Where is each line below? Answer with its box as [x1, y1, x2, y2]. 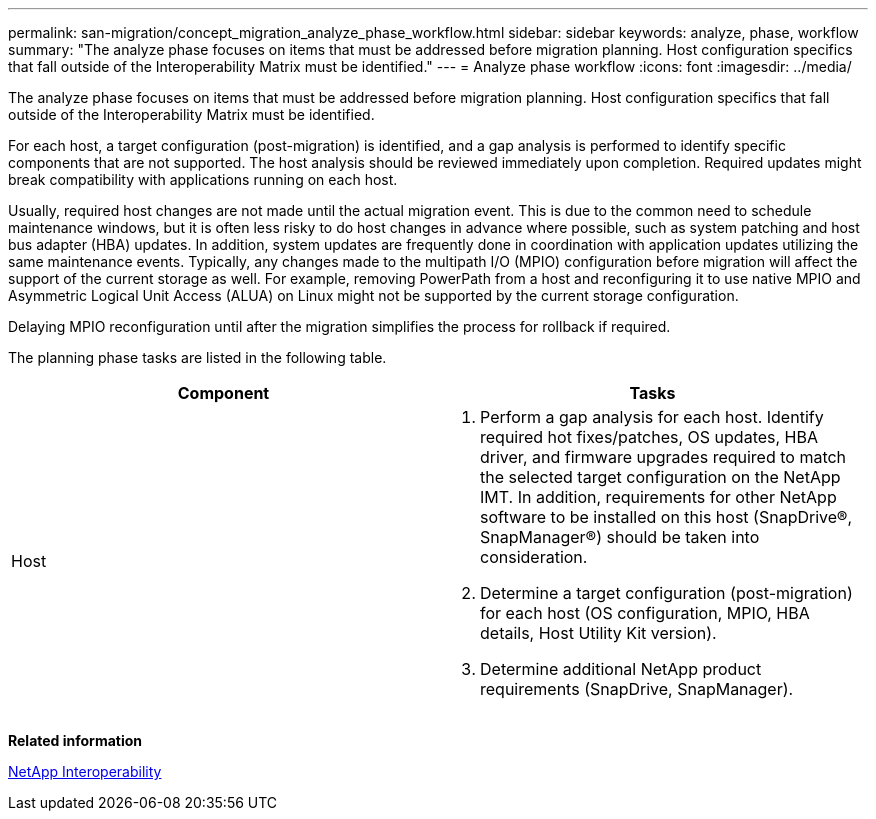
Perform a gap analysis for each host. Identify [480, 407, 824, 427]
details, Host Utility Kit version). [480, 623, 717, 643]
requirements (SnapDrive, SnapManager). [480, 679, 794, 699]
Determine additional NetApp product [480, 659, 762, 679]
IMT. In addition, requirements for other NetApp [480, 487, 837, 507]
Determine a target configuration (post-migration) [480, 583, 853, 603]
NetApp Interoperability [8, 763, 162, 780]
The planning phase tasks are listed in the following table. [8, 349, 387, 366]
